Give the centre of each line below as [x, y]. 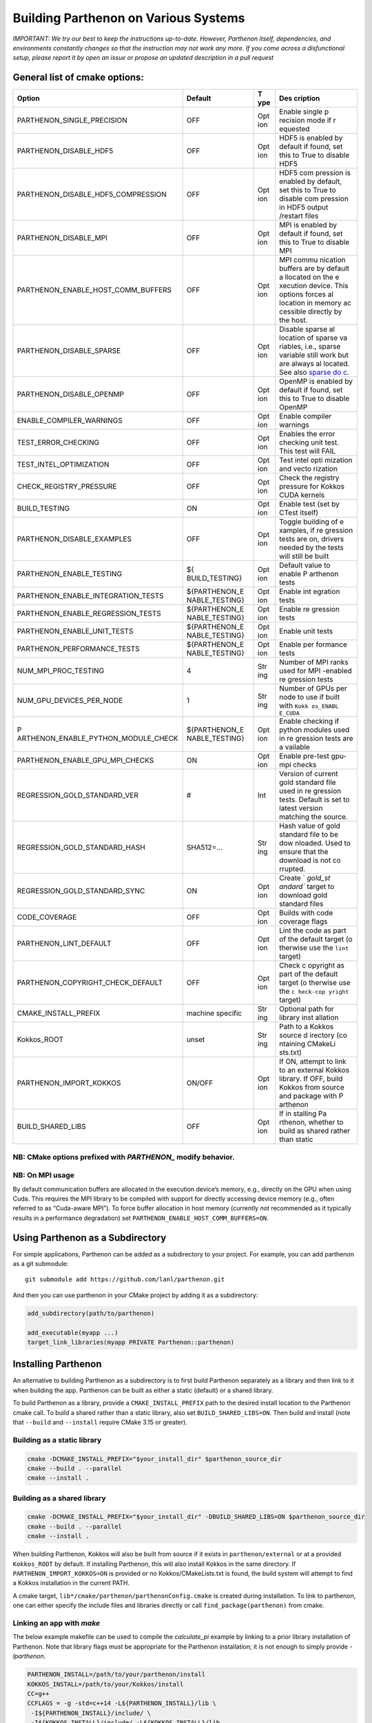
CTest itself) [299, 513]
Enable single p [304, 112]
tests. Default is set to [314, 799]
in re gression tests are [317, 739]
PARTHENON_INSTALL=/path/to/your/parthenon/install [116, 1674]
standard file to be [309, 835]
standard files [301, 904]
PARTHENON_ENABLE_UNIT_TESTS [75, 631]
